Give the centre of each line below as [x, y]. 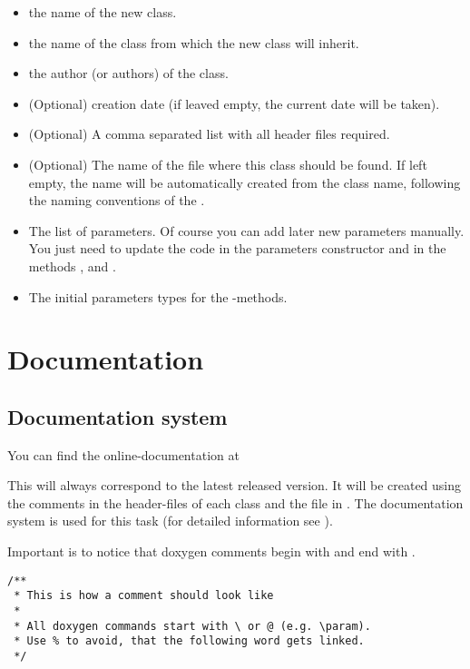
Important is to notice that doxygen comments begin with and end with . [211, 551]
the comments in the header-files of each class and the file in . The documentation [235, 502]
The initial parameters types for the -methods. [158, 296]
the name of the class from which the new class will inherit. [194, 42]
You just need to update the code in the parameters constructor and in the [237, 248]
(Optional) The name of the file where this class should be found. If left [228, 164]
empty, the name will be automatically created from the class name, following [245, 182]
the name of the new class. [103, 12]
